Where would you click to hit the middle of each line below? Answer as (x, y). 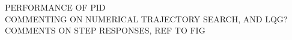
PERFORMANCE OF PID (55, 7)
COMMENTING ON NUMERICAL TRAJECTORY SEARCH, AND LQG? (146, 19)
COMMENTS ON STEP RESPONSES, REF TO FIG (105, 30)
